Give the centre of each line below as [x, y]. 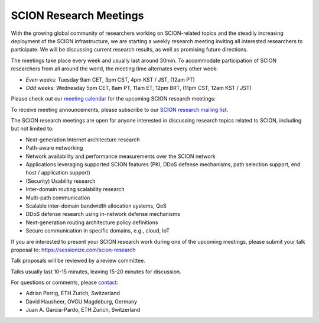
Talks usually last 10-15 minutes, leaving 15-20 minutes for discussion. [96, 272]
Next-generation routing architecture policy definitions [92, 222]
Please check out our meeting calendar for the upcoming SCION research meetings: [113, 99]
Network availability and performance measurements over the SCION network [121, 156]
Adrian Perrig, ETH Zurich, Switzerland [73, 293]
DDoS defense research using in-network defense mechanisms [103, 214]
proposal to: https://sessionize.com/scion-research [73, 250]
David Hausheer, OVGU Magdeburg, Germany [82, 301]
